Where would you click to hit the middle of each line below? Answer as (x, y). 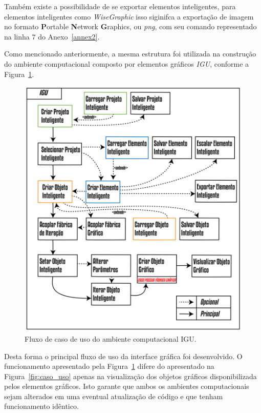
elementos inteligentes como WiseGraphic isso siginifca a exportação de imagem (129, 16)
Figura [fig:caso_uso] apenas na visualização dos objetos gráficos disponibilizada (130, 376)
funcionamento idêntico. (41, 406)
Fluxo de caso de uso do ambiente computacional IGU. (111, 338)
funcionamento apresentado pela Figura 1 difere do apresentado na (109, 366)
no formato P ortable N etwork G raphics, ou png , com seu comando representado (130, 26)
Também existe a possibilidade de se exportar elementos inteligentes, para (120, 6)
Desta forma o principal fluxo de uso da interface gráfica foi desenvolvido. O (123, 356)
